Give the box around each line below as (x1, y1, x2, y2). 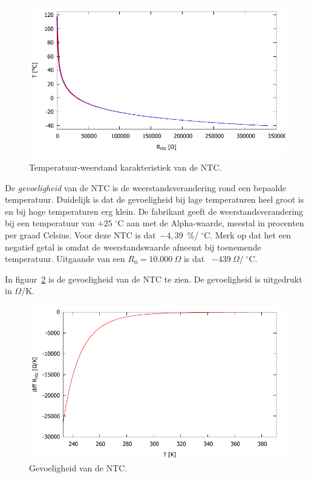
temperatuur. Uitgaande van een (5, 252, 125, 265)
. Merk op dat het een (210, 228, 291, 241)
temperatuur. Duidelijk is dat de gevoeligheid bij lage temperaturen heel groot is (5, 193, 304, 206)
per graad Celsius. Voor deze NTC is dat (5, 228, 156, 241)
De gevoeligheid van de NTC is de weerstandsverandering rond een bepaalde (5, 181, 287, 194)
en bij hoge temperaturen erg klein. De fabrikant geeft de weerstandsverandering (5, 205, 304, 217)
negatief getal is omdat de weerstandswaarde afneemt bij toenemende (5, 240, 261, 253)
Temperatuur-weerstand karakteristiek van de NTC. (29, 160, 222, 173)
